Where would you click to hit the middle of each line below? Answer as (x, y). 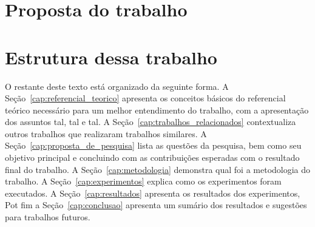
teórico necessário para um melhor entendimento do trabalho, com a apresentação (157, 110)
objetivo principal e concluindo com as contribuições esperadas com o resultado (152, 158)
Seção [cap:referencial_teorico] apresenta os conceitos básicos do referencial (145, 98)
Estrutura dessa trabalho (111, 57)
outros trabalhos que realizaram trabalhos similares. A (106, 133)
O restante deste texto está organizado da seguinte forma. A (117, 86)
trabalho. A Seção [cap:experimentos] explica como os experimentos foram (143, 181)
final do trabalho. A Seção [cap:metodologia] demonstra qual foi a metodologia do (158, 169)
